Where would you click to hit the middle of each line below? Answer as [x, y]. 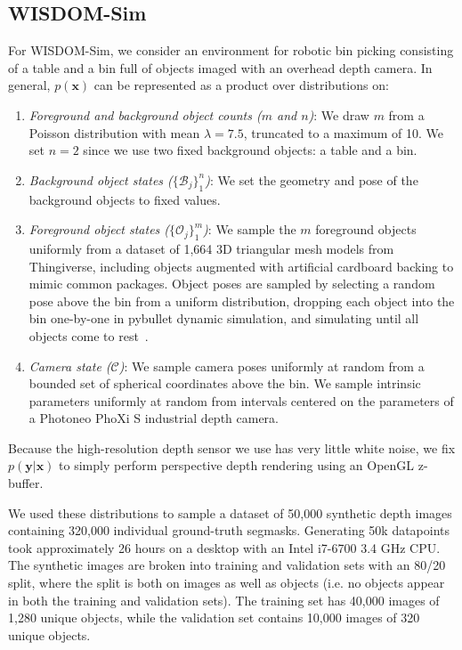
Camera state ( [70, 366]
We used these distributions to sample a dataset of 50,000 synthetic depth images [230, 512]
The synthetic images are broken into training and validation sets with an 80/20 [227, 565]
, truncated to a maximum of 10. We [344, 132]
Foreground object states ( [99, 229]
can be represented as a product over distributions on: [241, 85]
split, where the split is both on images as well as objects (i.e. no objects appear [227, 583]
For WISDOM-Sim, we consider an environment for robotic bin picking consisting [231, 50]
